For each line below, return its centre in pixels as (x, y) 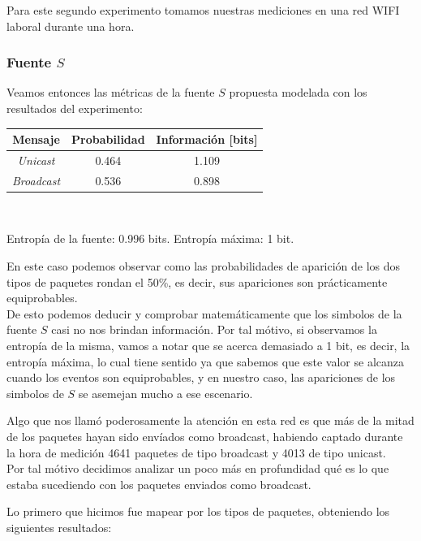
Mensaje (36, 139)
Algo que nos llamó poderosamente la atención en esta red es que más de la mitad (210, 420)
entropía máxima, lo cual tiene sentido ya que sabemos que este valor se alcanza (205, 361)
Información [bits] (207, 139)
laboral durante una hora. (71, 26)
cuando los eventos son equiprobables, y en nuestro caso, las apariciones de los (201, 377)
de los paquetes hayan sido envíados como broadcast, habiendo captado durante (205, 436)
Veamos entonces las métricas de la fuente (111, 92)
